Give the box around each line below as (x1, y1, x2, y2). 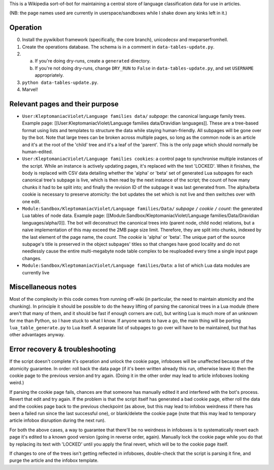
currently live (22, 269, 50, 275)
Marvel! (22, 86, 38, 92)
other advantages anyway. (9, 332, 65, 338)
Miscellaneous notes (9, 283, 77, 292)
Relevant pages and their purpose (9, 100, 119, 108)
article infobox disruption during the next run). (9, 417, 106, 424)
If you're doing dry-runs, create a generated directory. (35, 58, 151, 64)
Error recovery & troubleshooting (9, 345, 116, 354)
